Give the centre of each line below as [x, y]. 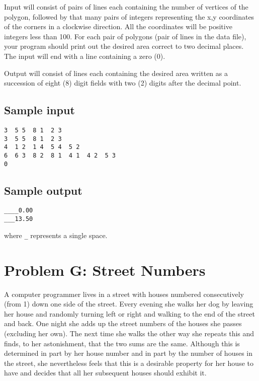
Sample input [39, 110]
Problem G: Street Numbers [105, 270]
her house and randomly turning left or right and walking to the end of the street [129, 313]
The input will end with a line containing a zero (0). [85, 56]
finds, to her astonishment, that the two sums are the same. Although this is [122, 343]
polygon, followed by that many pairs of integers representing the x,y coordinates [129, 16]
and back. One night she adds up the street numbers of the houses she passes [123, 323]
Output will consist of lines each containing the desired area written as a [116, 73]
